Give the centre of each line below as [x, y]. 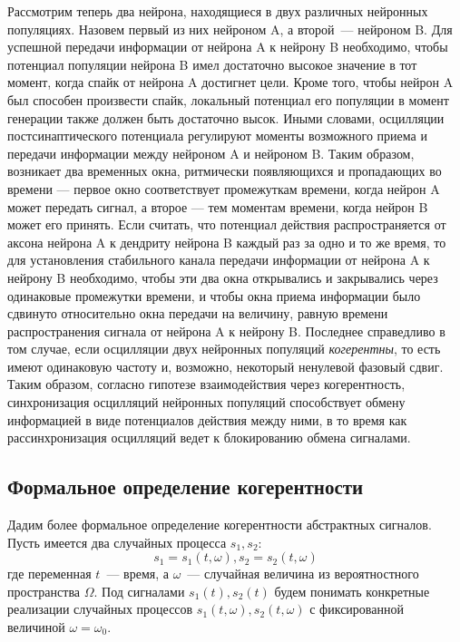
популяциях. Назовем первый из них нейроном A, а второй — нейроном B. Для [230, 29]
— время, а [137, 574]
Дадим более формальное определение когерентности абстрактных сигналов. [220, 525]
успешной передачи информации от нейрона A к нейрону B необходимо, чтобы [228, 47]
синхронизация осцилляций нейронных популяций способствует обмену [206, 402]
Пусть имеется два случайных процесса [117, 542]
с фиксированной [357, 609]
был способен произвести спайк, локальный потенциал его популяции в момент [228, 99]
